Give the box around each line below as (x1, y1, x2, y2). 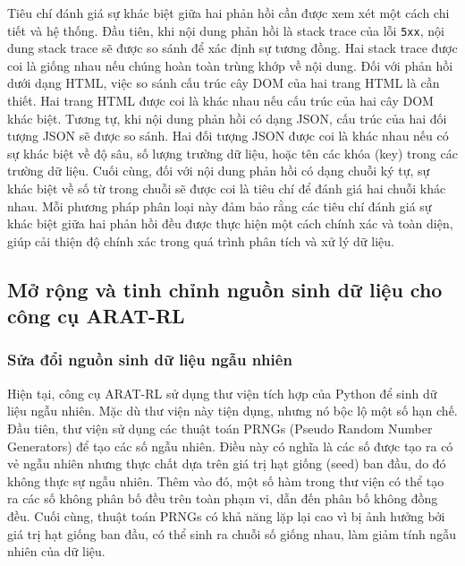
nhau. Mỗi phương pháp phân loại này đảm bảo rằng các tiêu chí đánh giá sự (7, 196, 432, 215)
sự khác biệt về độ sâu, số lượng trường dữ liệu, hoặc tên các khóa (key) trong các (7, 143, 458, 162)
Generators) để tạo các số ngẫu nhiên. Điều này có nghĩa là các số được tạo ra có (7, 436, 453, 455)
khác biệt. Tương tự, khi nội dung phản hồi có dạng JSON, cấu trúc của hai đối (7, 108, 447, 127)
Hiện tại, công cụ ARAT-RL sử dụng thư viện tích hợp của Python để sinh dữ (7, 383, 437, 402)
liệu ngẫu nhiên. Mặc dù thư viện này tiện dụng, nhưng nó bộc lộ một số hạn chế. (7, 401, 458, 420)
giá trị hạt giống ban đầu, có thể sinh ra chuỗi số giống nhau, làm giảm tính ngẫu (7, 524, 456, 543)
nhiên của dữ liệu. (7, 542, 106, 561)
